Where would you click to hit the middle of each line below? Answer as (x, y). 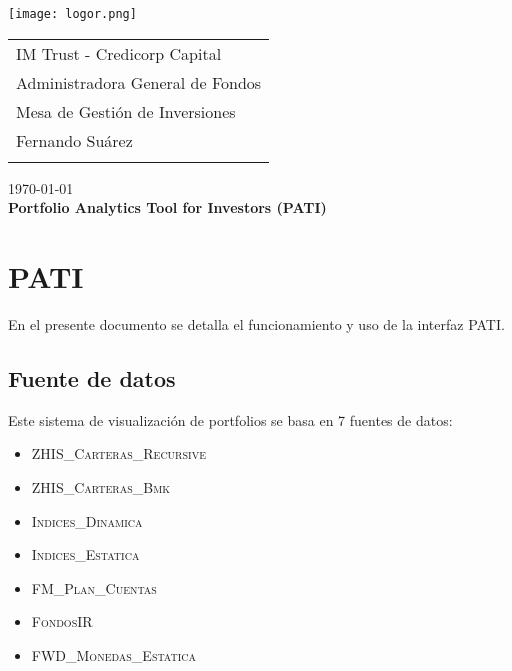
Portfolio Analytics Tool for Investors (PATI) (167, 207)
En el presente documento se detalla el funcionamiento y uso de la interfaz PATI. (256, 323)
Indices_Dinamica (87, 520)
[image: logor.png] (72, 14)
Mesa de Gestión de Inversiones (126, 111)
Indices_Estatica (85, 554)
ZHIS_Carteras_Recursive (118, 453)
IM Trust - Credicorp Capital (119, 53)
